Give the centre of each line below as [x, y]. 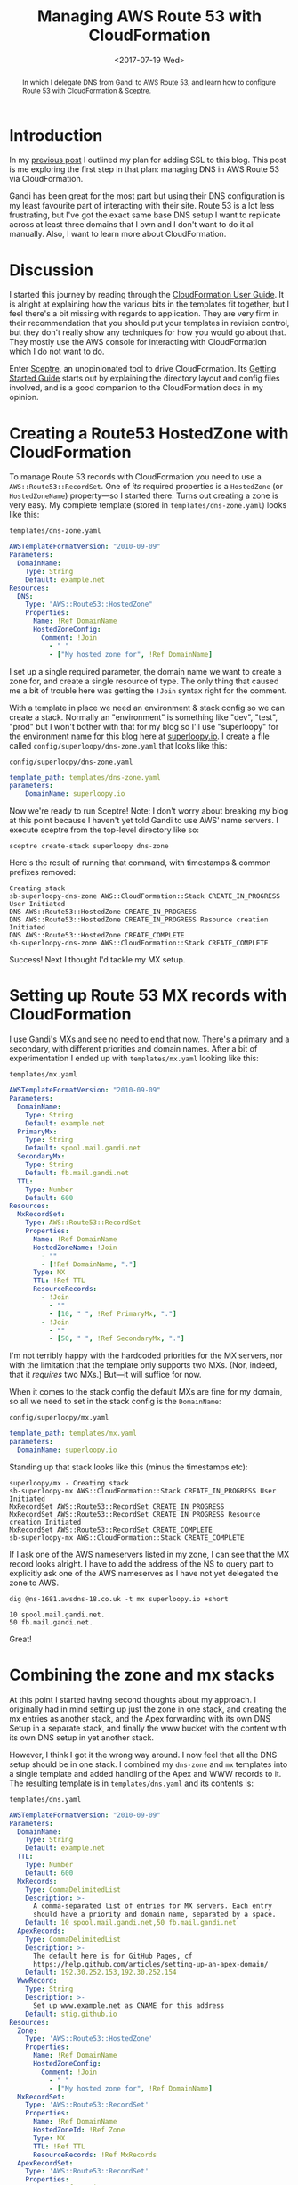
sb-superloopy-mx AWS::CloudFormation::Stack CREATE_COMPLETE [127, 1538]
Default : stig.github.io [71, 2014]
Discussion [51, 270]
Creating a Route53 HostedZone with [149, 433]
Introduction [56, 135]
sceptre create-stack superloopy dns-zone [89, 847]
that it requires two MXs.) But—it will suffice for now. [105, 1375]
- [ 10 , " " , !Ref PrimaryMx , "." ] [113, 1313]
